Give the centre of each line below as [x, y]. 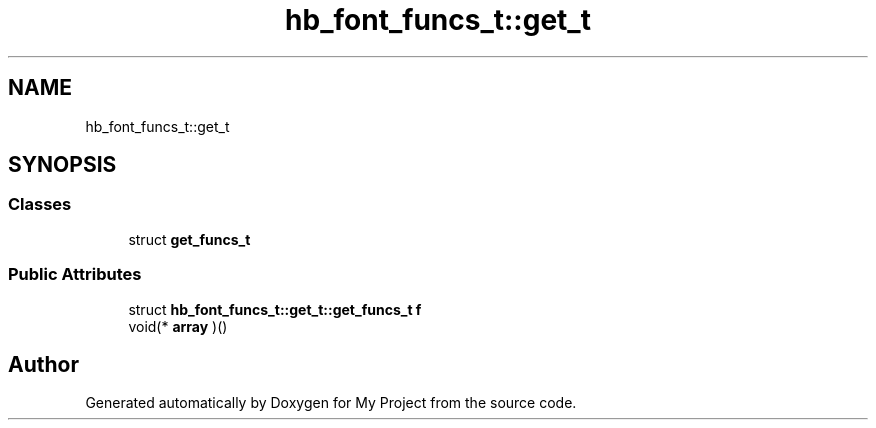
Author [43, 364]
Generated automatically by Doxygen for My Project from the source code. [331, 403]
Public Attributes [75, 274]
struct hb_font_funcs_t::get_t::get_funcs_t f [275, 309]
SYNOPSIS [62, 165]
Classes [40, 204]
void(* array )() [178, 326]
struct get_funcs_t [189, 239]
